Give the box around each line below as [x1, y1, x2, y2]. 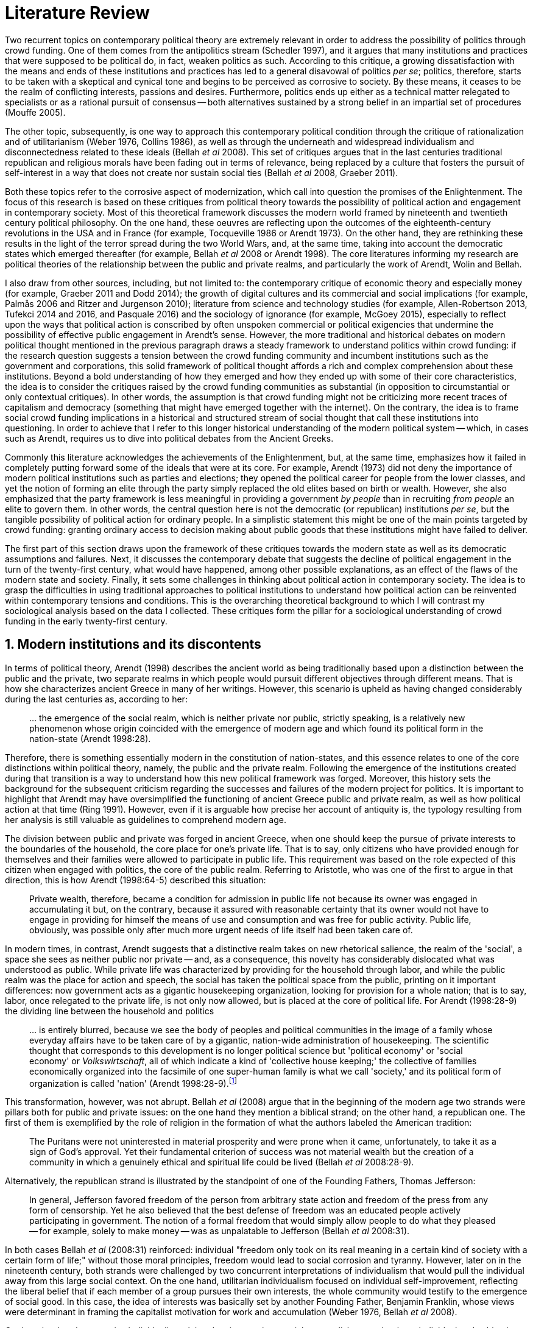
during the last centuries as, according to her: [5, 693, 188, 704]
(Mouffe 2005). [5, 107, 66, 118]
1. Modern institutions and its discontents [5, 637, 261, 652]
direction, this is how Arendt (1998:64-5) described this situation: [5, 874, 266, 885]
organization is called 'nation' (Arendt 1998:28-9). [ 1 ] [29, 1076, 238, 1089]
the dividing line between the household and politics [5, 1005, 214, 1016]
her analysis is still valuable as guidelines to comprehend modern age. [5, 814, 287, 825]
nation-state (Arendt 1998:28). [29, 733, 151, 744]
